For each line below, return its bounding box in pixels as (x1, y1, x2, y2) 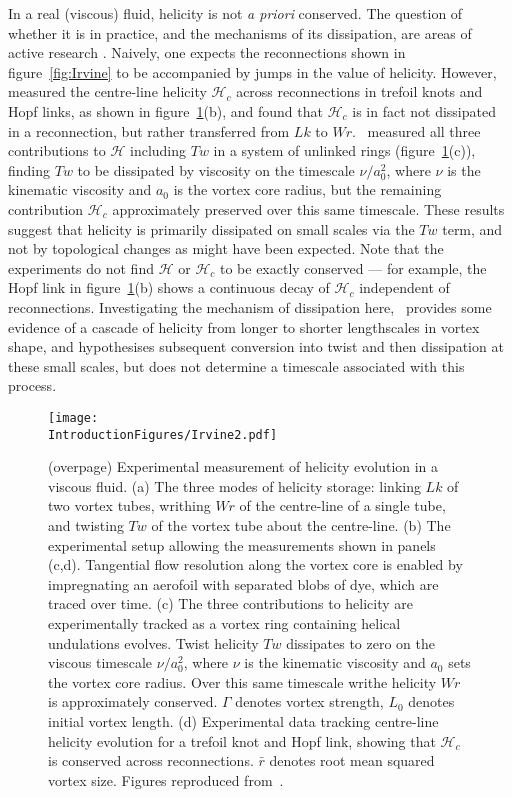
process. (8, 375, 57, 396)
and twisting (48, 514, 124, 535)
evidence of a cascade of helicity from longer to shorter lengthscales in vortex (8, 316, 480, 337)
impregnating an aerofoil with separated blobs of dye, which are (48, 573, 439, 594)
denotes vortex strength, (235, 691, 384, 712)
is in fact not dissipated (352, 100, 496, 121)
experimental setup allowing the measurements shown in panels (48, 534, 436, 555)
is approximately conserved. (48, 691, 218, 712)
